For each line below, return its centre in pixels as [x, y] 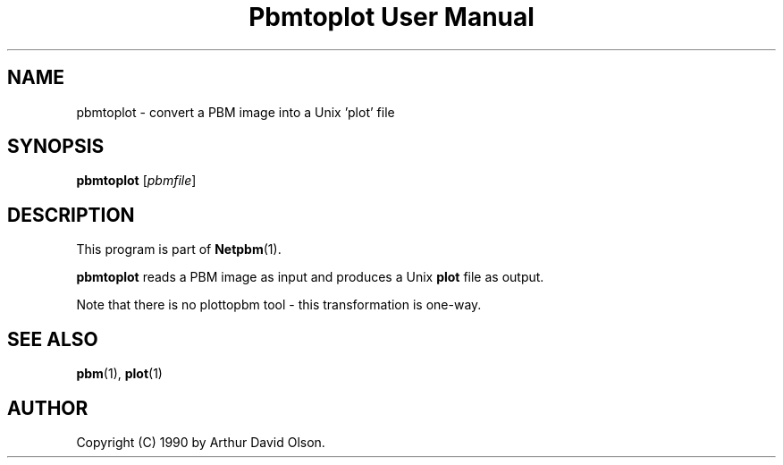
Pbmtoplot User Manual [391, 17]
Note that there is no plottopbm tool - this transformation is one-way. [279, 305]
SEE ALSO [53, 339]
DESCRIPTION [71, 215]
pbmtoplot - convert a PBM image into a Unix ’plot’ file [236, 112]
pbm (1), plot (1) [119, 374]
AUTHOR [48, 408]
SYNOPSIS [56, 147]
